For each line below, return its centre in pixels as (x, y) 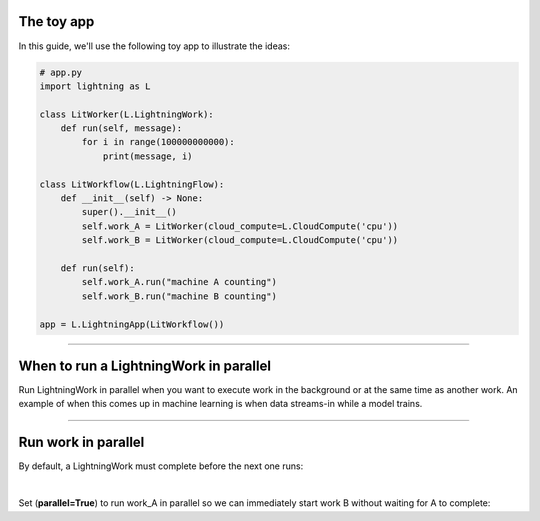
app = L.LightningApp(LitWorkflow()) (132, 324)
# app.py (61, 72)
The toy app (56, 21)
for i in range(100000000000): (158, 142)
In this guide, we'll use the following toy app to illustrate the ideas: (154, 46)
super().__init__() (129, 212)
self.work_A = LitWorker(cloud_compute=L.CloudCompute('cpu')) (240, 226)
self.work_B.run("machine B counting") (179, 296)
